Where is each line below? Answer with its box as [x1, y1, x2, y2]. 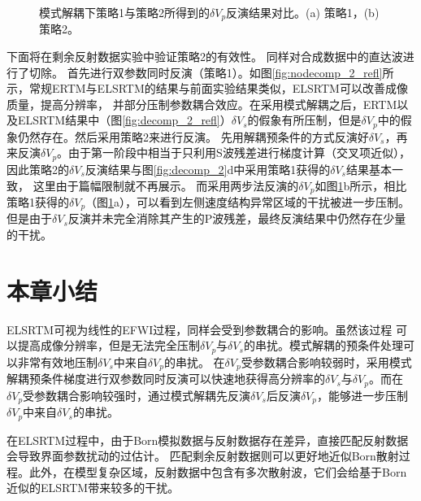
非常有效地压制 [17, 353, 98, 370]
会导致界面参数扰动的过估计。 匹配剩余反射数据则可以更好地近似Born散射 [7, 447, 399, 464]
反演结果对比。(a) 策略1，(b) [226, 4, 380, 20]
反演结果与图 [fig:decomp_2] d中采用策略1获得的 [85, 160, 331, 177]
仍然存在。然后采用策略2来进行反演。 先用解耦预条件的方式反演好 [17, 128, 369, 145]
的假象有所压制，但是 [247, 111, 362, 129]
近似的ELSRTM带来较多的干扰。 [7, 479, 180, 496]
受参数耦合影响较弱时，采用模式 [241, 353, 412, 370]
